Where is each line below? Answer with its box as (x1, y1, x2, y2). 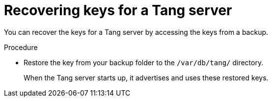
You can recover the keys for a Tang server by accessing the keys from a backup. (4, 27, 269, 36)
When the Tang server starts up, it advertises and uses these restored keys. (24, 73, 269, 82)
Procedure (4, 43, 38, 51)
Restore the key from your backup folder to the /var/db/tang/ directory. (24, 58, 264, 67)
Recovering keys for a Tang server (4, 2, 232, 19)
